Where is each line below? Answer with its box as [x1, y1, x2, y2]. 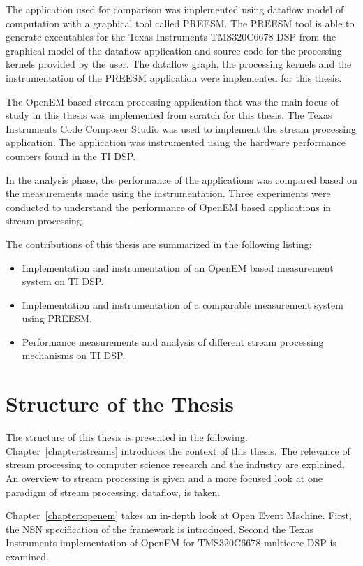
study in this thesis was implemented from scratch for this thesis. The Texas [6, 108, 332, 122]
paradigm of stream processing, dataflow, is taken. [6, 484, 221, 499]
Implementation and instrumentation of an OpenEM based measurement [22, 260, 334, 275]
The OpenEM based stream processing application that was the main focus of [6, 94, 339, 108]
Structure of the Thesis [6, 389, 234, 418]
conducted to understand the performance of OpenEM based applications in [6, 199, 332, 214]
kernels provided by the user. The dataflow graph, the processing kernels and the [6, 57, 352, 71]
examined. [6, 549, 49, 563]
